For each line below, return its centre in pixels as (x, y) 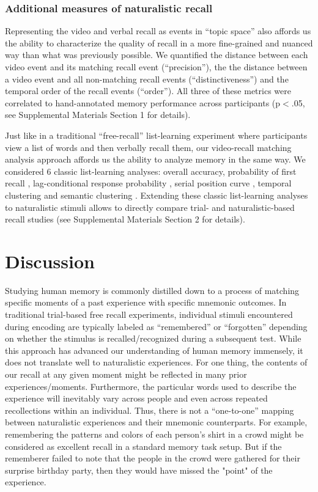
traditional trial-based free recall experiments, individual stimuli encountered (149, 314)
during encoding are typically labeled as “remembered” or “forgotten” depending (156, 326)
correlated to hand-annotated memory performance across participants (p (143, 102)
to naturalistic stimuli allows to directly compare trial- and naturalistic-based (150, 207)
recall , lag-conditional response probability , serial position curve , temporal (148, 183)
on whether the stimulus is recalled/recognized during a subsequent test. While (153, 338)
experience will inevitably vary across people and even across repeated (136, 398)
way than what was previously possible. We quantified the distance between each (157, 55)
